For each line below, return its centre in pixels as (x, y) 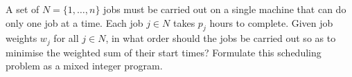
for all (66, 38)
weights (21, 38)
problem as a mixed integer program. (84, 66)
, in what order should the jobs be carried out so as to (221, 38)
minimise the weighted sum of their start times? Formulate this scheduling (164, 52)
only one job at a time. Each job (74, 22)
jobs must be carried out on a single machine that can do (225, 9)
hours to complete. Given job (271, 22)
